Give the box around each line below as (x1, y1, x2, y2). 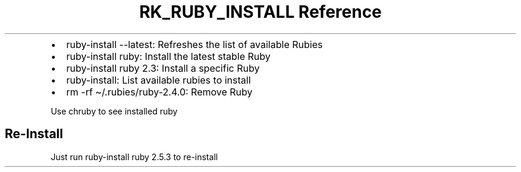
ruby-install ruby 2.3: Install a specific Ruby (66, 62, 260, 74)
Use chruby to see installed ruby (51, 106, 178, 116)
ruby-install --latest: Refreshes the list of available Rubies (66, 38, 323, 50)
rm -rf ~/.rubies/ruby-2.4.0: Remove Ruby (66, 85, 253, 98)
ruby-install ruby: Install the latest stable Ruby (66, 50, 271, 62)
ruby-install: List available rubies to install (66, 74, 251, 86)
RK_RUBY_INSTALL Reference (139, 2, 382, 22)
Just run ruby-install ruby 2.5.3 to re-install (51, 151, 218, 162)
